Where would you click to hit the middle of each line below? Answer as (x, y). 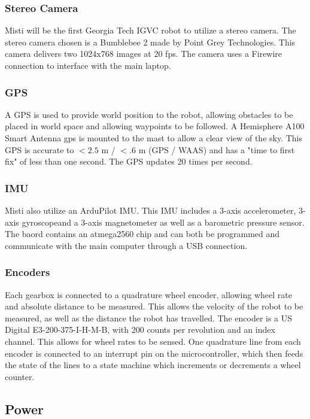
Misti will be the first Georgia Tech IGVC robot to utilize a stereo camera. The (151, 30)
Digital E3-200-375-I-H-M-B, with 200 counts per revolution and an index (140, 330)
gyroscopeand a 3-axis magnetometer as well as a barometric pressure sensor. (163, 222)
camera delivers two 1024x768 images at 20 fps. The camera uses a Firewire (144, 54)
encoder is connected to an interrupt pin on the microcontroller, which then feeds (154, 353)
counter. (20, 376)
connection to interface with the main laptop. (88, 65)
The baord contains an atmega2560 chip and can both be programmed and (142, 234)
